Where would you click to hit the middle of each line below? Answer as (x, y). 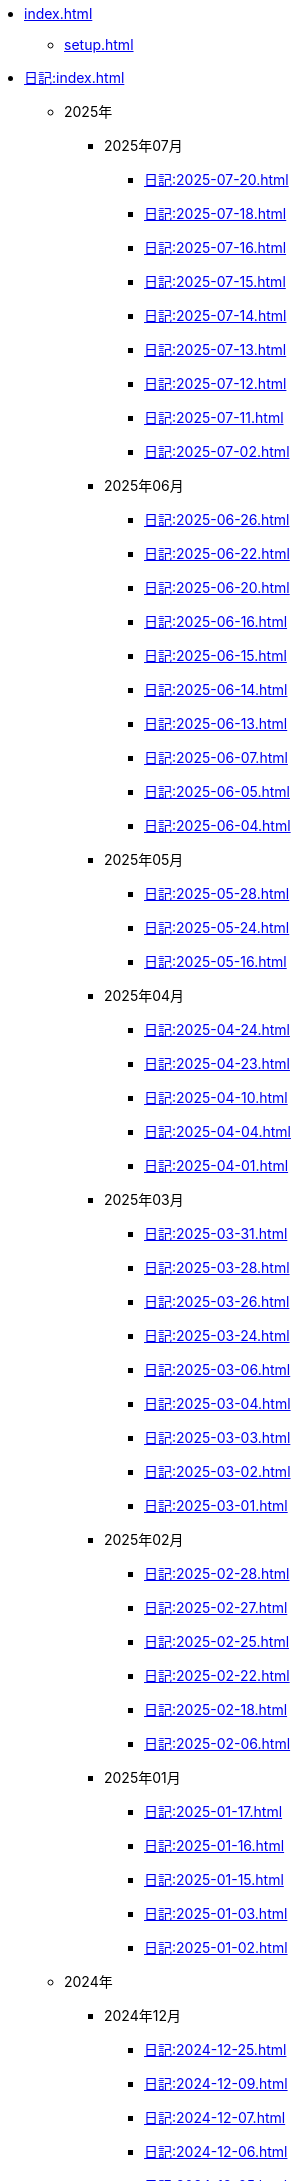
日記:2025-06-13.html (216, 723)
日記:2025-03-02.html (217, 1471)
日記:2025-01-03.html (216, 1913)
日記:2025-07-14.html (215, 315)
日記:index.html (74, 77)
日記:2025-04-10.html (216, 1097)
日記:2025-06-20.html (217, 587)
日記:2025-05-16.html (215, 961)
